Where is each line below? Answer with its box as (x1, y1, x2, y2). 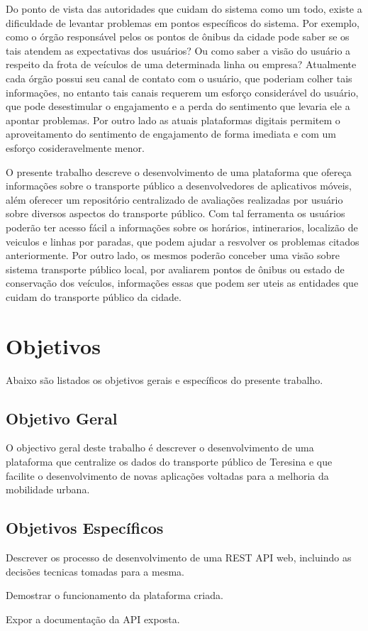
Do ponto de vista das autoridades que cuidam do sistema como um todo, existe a (6, 1, 362, 16)
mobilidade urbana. (6, 482, 90, 497)
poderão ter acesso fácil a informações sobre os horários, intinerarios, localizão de (6, 219, 358, 234)
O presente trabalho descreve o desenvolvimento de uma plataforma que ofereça (6, 164, 352, 179)
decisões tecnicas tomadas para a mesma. (6, 564, 184, 578)
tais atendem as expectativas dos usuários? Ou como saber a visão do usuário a (6, 43, 351, 57)
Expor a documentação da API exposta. (6, 611, 180, 626)
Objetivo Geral (6, 407, 118, 429)
